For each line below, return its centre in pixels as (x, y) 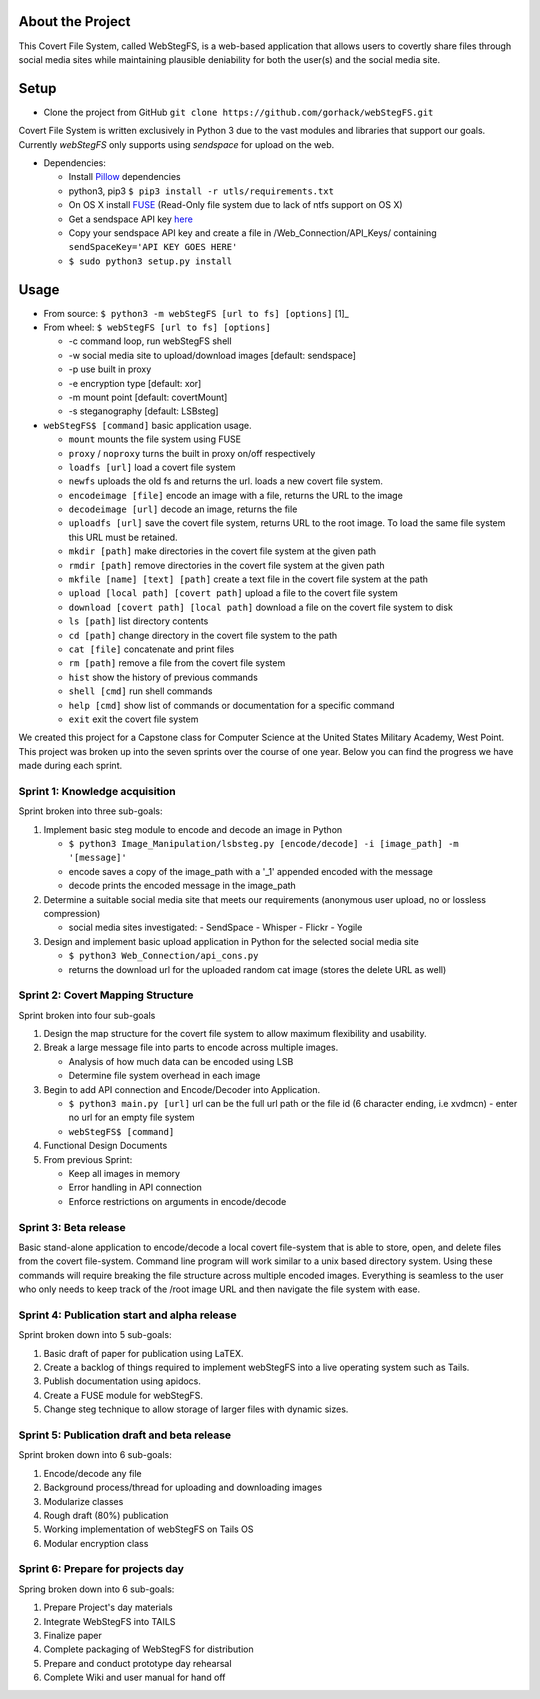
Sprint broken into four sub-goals (87, 1015)
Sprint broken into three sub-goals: (90, 811)
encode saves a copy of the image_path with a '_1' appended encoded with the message (251, 871)
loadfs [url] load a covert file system (152, 467)
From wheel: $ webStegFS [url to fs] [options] (157, 327)
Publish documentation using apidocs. (122, 1381)
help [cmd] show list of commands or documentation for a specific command (231, 705)
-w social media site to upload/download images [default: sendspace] (212, 355)
